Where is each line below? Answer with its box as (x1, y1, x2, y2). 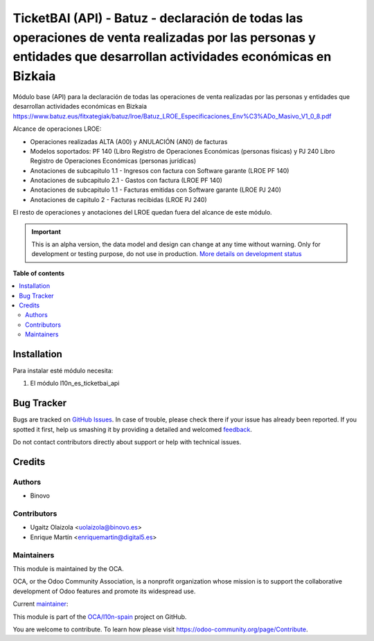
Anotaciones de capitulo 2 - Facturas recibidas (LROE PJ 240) (30, 195, 207, 204)
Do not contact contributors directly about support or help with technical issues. (12, 438, 242, 446)
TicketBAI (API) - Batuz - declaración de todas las (12, 10, 303, 26)
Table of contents (12, 269, 65, 277)
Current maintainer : (12, 599, 69, 608)
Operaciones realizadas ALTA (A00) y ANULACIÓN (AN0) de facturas (30, 137, 228, 145)
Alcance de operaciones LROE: (12, 125, 102, 133)
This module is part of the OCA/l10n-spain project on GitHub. (12, 613, 187, 621)
